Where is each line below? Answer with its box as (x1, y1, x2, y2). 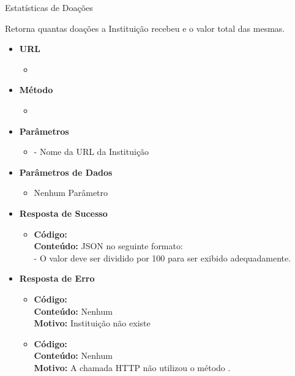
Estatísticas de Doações (5, 1, 93, 13)
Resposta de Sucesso (19, 206, 108, 219)
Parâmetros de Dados (19, 165, 113, 178)
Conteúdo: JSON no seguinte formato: (34, 239, 183, 252)
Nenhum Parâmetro (34, 186, 108, 199)
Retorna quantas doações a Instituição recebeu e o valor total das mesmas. (5, 21, 285, 34)
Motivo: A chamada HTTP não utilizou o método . (34, 361, 231, 374)
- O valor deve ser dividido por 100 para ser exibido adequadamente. (34, 251, 291, 264)
